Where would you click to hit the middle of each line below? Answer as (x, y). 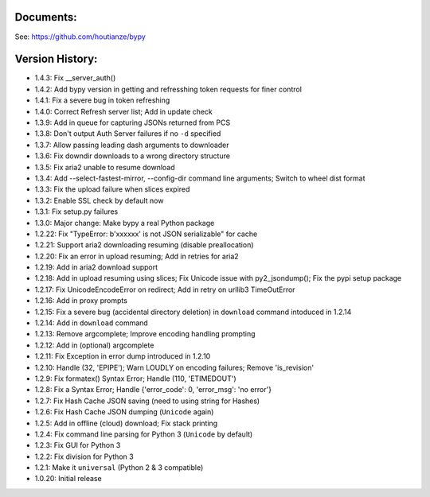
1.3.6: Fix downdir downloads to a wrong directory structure (133, 156)
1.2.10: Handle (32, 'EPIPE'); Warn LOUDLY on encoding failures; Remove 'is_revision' (174, 367)
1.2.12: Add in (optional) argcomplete (94, 345)
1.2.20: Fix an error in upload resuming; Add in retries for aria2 (137, 256)
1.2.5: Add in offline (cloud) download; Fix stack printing (126, 423)
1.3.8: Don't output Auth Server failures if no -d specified (128, 134)
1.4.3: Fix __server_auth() (75, 78)
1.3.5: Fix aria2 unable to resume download (105, 167)
